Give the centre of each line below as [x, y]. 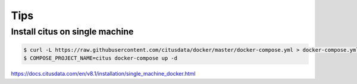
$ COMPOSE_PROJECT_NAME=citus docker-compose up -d [101, 58]
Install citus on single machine [72, 32]
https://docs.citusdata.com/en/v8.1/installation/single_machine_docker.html [103, 74]
